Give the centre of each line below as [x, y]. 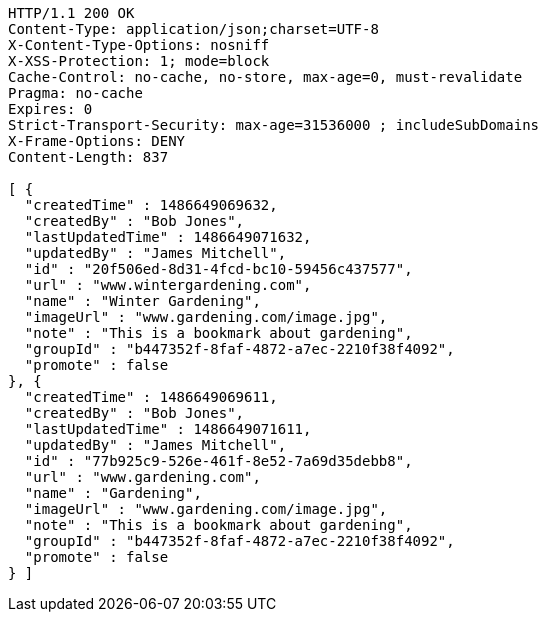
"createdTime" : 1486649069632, [151, 205]
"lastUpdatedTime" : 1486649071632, [168, 237]
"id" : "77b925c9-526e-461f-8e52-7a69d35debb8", [218, 461]
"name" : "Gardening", [113, 493]
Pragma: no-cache [75, 93]
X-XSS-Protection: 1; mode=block [139, 61]
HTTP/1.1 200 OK [71, 13]
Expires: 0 [50, 109]
